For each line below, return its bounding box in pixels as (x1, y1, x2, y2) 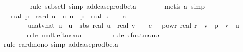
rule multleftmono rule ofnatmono (26, 29, 159, 39)
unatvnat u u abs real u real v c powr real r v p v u (27, 20, 239, 30)
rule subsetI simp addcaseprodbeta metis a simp (30, 1, 205, 11)
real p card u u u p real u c (10, 10, 126, 20)
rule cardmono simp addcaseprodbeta (3, 39, 118, 49)
